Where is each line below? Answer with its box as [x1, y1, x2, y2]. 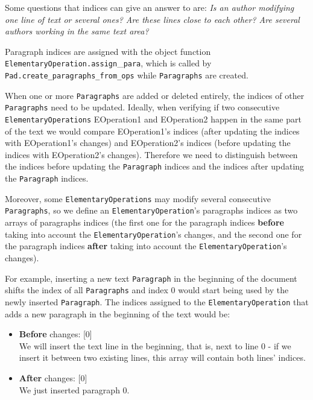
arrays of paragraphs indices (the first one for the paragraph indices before [5, 216, 284, 229]
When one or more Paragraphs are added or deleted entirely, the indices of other [5, 89, 305, 101]
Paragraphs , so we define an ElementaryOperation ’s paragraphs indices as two [5, 204, 298, 217]
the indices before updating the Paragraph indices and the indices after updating [5, 160, 305, 173]
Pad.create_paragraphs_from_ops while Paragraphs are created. [5, 69, 248, 81]
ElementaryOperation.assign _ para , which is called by [5, 57, 212, 69]
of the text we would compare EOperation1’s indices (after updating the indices [5, 124, 300, 137]
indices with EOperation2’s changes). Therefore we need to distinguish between [5, 148, 298, 160]
